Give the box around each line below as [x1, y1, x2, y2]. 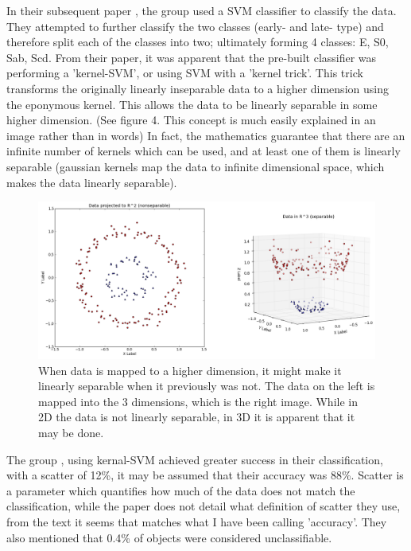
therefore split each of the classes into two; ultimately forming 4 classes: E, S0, [6, 33, 389, 50]
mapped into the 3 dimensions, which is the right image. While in [38, 393, 358, 409]
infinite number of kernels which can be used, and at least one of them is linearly [6, 143, 401, 159]
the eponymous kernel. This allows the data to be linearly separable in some [6, 96, 378, 112]
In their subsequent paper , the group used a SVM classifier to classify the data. [6, 2, 397, 18]
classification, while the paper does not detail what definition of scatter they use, [6, 498, 401, 514]
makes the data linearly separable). [6, 174, 177, 190]
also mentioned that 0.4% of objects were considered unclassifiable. [6, 529, 332, 545]
